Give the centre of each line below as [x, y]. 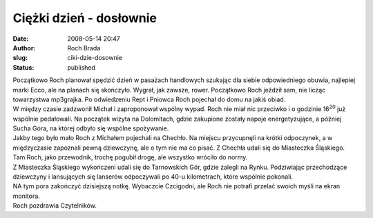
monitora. [27, 196]
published [82, 67]
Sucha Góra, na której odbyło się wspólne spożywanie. [91, 128]
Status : [23, 67]
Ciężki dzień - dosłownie [85, 18]
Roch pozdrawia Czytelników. [55, 206]
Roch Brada [84, 48]
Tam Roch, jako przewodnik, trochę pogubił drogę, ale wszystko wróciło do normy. [130, 157]
